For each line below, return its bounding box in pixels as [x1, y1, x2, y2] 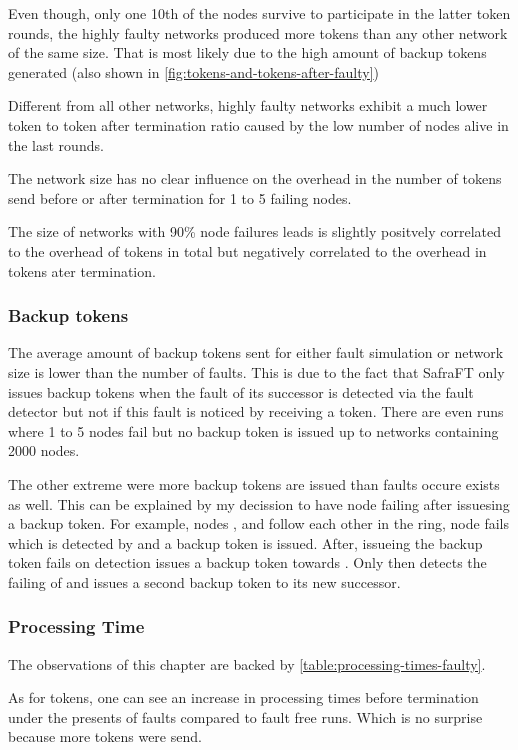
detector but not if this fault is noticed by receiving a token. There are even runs [8, 401, 504, 422]
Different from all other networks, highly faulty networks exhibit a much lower [8, 95, 488, 116]
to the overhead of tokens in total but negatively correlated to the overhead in [8, 240, 487, 261]
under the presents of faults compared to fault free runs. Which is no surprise [8, 706, 483, 727]
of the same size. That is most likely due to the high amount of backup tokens [8, 42, 487, 63]
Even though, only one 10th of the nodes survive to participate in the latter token [8, 3, 511, 23]
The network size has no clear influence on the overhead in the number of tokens [8, 168, 502, 189]
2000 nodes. [8, 440, 80, 461]
